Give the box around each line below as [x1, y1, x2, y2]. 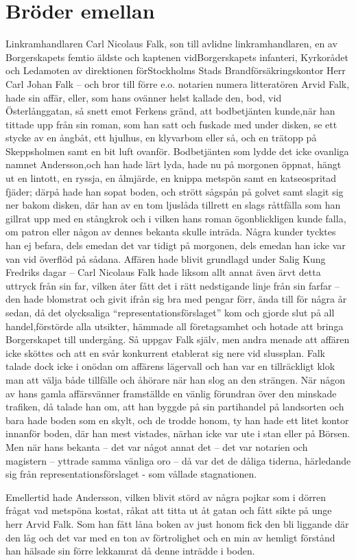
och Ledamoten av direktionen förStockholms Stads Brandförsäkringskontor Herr [5, 63, 346, 78]
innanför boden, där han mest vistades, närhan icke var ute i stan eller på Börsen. [5, 426, 351, 441]
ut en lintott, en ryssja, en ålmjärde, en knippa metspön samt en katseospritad [5, 171, 337, 185]
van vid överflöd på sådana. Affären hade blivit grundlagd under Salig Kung [5, 251, 326, 266]
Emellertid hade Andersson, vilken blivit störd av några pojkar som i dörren [5, 489, 327, 504]
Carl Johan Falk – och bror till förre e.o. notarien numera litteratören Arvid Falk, [5, 76, 350, 91]
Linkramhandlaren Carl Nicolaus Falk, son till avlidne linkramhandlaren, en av [5, 36, 337, 51]
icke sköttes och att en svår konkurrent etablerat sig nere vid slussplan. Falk [5, 345, 326, 360]
